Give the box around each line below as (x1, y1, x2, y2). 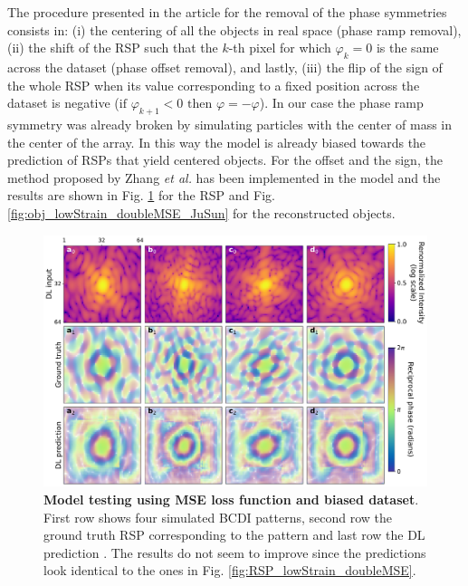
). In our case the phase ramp (259, 93, 424, 112)
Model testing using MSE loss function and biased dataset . (43, 489, 419, 508)
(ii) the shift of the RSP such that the (7, 38, 218, 57)
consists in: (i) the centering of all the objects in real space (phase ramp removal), (7, 20, 462, 39)
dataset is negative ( (7, 93, 119, 112)
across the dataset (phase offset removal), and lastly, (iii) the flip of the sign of (7, 57, 443, 76)
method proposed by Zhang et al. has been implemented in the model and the (7, 168, 441, 187)
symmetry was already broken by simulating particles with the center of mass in (7, 114, 453, 133)
